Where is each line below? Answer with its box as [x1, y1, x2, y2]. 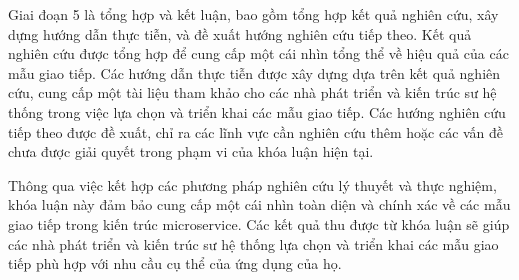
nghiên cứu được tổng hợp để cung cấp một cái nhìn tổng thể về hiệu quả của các [8, 43, 509, 64]
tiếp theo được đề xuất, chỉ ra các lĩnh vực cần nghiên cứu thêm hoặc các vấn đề [8, 121, 504, 142]
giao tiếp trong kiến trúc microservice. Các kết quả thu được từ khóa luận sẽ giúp [8, 213, 510, 234]
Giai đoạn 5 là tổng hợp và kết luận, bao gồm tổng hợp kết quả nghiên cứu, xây [8, 4, 499, 24]
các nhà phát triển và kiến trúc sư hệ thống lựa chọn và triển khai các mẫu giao [8, 233, 499, 254]
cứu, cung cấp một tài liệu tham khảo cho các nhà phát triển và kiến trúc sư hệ [8, 82, 497, 103]
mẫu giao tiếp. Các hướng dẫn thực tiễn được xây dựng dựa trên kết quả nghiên [8, 62, 501, 83]
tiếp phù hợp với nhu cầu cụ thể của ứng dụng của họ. [8, 253, 342, 274]
